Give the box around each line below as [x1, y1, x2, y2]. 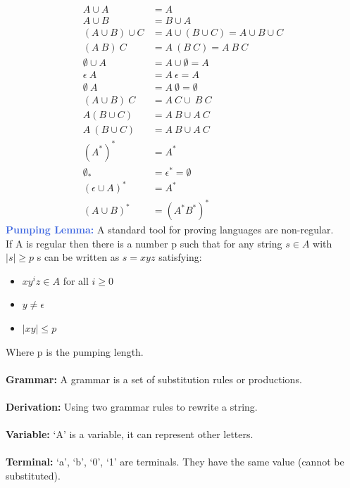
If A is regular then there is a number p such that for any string [6, 236, 282, 250]
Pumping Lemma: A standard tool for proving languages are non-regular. [6, 222, 334, 237]
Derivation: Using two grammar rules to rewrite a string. [6, 399, 258, 413]
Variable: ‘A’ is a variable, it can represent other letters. [6, 427, 254, 442]
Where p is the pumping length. [6, 344, 144, 359]
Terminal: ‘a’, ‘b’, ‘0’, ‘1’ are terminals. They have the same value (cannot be [6, 454, 344, 469]
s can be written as [37, 250, 120, 264]
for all [63, 273, 89, 288]
